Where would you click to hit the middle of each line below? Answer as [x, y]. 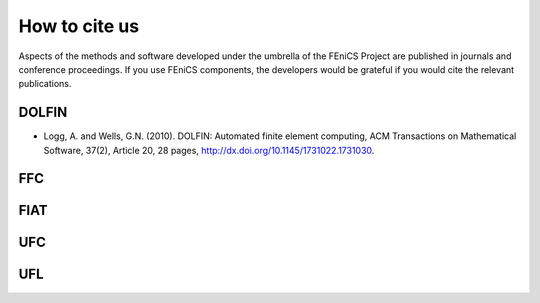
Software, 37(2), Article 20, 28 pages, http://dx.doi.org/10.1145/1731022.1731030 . [209, 150]
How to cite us [79, 26]
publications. [45, 84]
